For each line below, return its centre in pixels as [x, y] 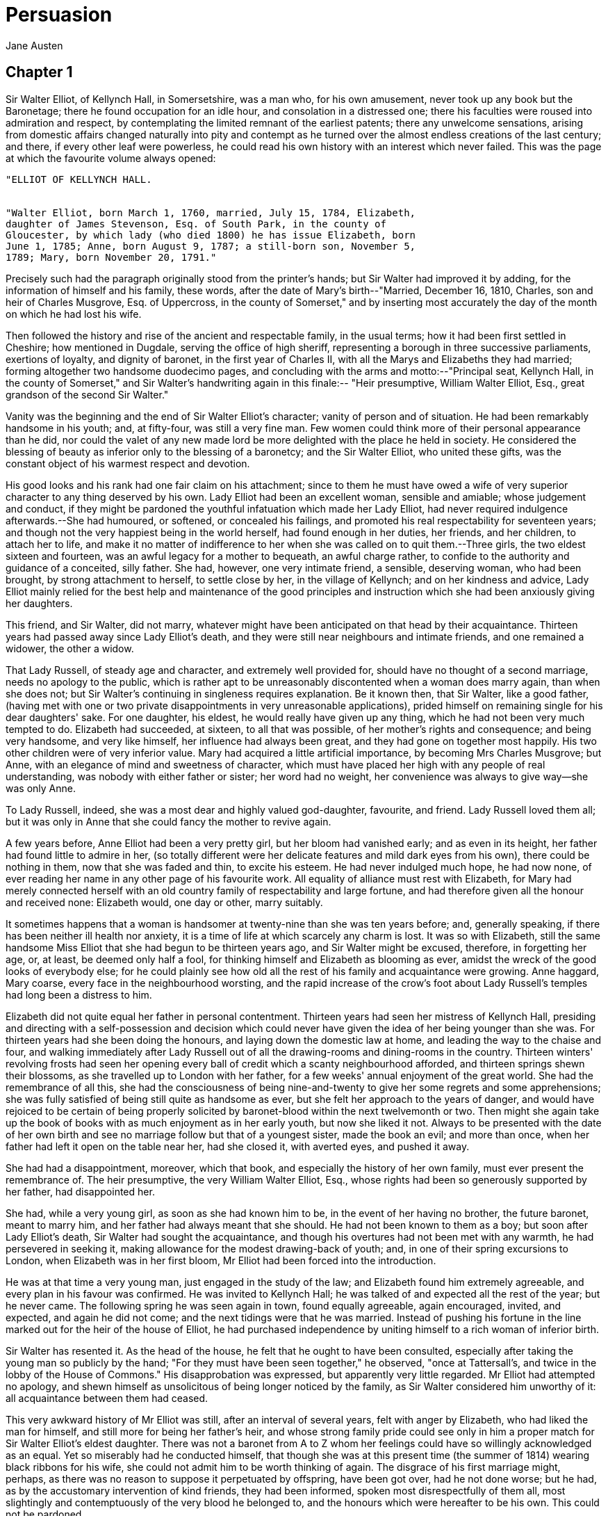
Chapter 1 [39, 72]
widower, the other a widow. [70, 648]
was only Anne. [41, 788]
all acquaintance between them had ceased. [107, 1398]
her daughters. [39, 603]
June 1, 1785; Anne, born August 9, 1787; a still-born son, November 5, [211, 246]
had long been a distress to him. [79, 994]
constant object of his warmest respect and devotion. [128, 463]
